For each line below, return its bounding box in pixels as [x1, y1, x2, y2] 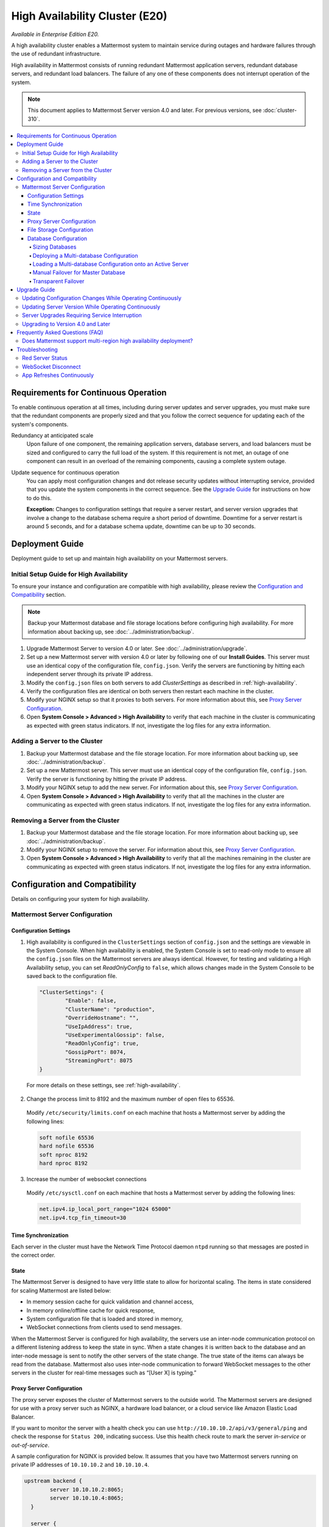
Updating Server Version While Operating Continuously [22, 303, 161, 310]
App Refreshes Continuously [22, 371, 94, 379]
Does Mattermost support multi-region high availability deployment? [22, 337, 193, 344]
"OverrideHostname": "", [65, 1015, 140, 1021]
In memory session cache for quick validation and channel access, [26, 1298, 194, 1305]
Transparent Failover [32, 277, 85, 285]
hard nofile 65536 [39, 1143, 94, 1150]
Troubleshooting [16, 346, 58, 353]
